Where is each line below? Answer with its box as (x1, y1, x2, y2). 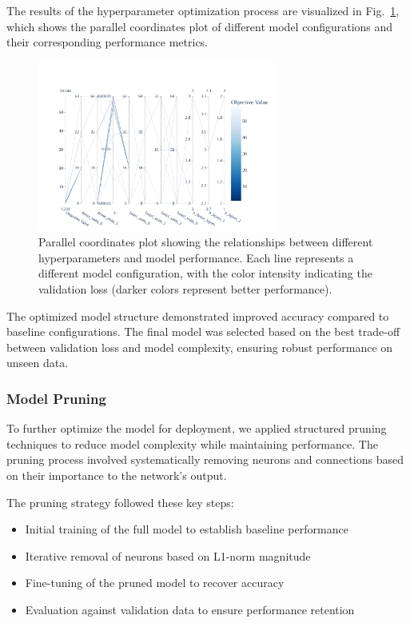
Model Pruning (6, 388, 106, 408)
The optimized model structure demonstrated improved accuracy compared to (6, 307, 389, 324)
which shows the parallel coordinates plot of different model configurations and (6, 18, 393, 34)
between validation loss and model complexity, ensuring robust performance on (6, 338, 393, 355)
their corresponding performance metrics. (6, 34, 209, 50)
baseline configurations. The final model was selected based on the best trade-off (6, 323, 400, 340)
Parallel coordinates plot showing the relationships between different (38, 234, 373, 250)
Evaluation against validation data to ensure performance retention (25, 601, 355, 617)
